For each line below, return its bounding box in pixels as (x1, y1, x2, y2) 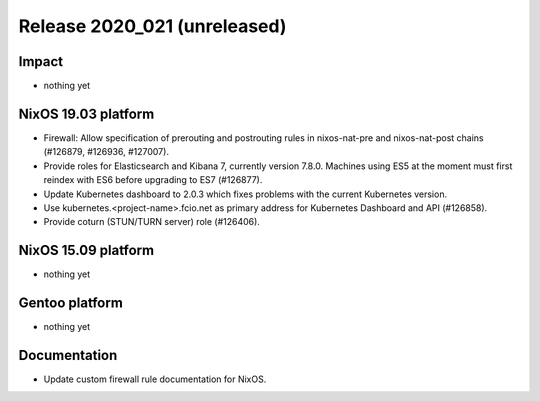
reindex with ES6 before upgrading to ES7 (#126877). (43, 174, 263, 186)
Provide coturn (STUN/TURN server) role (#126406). (43, 216, 260, 228)
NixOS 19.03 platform (18, 105, 155, 122)
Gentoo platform (18, 295, 124, 312)
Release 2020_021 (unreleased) (18, 15, 287, 37)
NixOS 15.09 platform (18, 242, 155, 259)
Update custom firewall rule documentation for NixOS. (43, 373, 267, 385)
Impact (18, 53, 64, 70)
